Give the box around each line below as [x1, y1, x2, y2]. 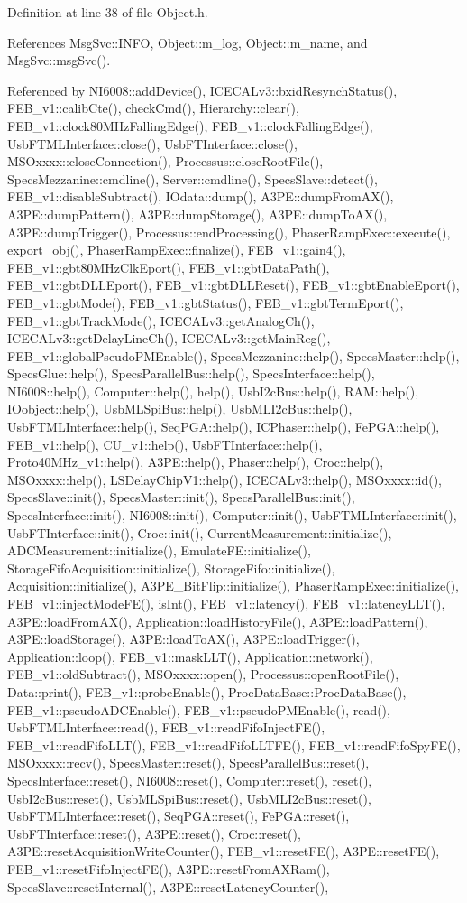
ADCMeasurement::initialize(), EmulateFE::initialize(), [7, 541, 311, 560]
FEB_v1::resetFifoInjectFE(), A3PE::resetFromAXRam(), [7, 859, 330, 878]
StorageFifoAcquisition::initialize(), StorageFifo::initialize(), [7, 558, 335, 577]
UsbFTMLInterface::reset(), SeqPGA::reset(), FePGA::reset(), [7, 806, 350, 825]
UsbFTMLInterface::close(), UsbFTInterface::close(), [7, 134, 298, 153]
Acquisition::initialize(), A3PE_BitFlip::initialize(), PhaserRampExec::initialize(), [7, 576, 459, 595]
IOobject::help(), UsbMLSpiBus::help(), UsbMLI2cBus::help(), [7, 399, 353, 418]
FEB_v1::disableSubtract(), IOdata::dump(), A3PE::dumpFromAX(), [7, 187, 394, 206]
